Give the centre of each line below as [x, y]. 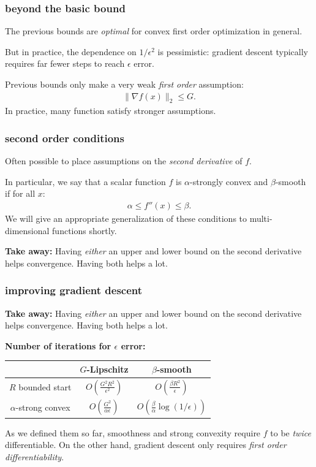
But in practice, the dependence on [71, 51]
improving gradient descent [74, 290]
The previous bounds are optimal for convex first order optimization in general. [154, 31]
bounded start [45, 387]
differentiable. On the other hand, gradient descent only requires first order [146, 445]
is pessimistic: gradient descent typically [233, 51]
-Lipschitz [107, 369]
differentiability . [35, 456]
